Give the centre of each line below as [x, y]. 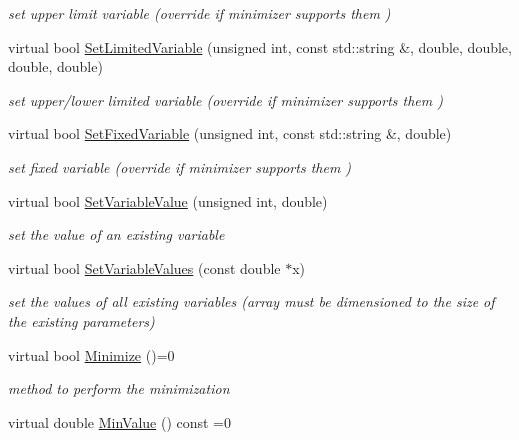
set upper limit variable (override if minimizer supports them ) [199, 13]
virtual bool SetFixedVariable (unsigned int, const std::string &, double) [230, 133]
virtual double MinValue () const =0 [120, 421]
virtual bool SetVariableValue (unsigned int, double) [168, 200]
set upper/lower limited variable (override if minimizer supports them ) [225, 99]
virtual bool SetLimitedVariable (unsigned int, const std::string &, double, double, [260, 46]
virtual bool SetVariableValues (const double [144, 267]
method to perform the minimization [119, 388]
